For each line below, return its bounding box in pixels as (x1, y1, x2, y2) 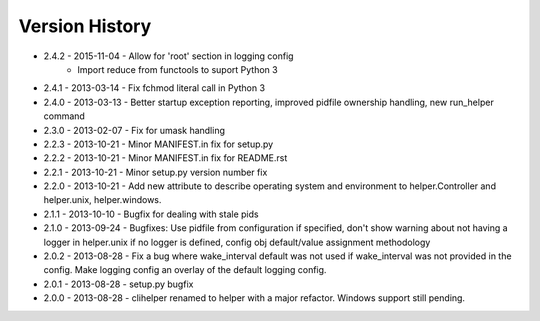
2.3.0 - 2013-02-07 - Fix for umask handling (43, 124, 225, 136)
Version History (18, 15, 152, 37)
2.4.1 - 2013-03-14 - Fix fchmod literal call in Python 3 (43, 82, 265, 94)
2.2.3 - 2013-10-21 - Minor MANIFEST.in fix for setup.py (43, 138, 274, 150)
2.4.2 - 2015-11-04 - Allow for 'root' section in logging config (43, 50, 294, 62)
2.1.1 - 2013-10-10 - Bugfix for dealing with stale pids (43, 208, 259, 220)
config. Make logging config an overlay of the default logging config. (43, 264, 327, 276)
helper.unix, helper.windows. (43, 194, 162, 206)
